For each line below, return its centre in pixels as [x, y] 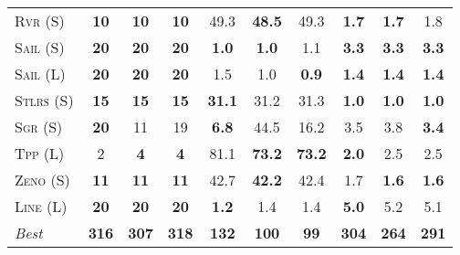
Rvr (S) [40, 21]
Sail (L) [40, 74]
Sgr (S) [39, 127]
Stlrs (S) [44, 100]
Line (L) [41, 206]
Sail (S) [40, 47]
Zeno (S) [42, 180]
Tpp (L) [40, 153]
